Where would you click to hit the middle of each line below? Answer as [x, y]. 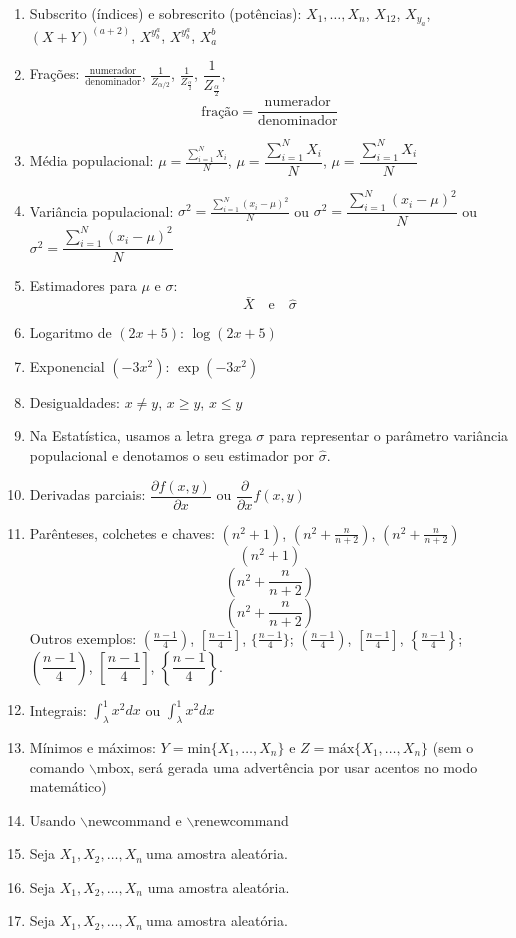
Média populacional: [91, 160]
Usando [52, 819]
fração [220, 111]
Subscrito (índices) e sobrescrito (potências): [165, 13]
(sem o [453, 746]
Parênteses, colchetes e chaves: [122, 532]
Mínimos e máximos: [92, 746]
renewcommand [241, 819]
